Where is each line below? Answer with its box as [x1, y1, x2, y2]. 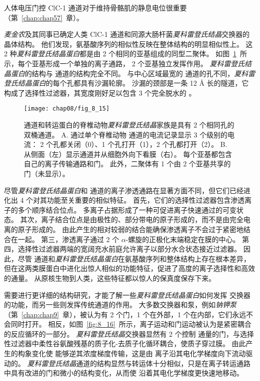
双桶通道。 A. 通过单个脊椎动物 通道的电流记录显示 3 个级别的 [24, 129, 228, 139]
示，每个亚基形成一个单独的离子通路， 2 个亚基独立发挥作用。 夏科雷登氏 [4, 58, 245, 68]
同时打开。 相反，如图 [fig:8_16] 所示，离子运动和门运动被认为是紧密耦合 [10, 319, 252, 329]
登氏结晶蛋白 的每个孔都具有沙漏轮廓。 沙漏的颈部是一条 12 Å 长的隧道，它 [4, 78, 249, 88]
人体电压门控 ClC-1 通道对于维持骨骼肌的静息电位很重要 [4, 2, 187, 12]
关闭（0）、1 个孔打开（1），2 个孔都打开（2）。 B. [67, 139, 228, 149]
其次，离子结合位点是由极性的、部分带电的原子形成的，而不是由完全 [20, 214, 244, 225]
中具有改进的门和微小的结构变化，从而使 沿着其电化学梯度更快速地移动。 [4, 368, 244, 378]
